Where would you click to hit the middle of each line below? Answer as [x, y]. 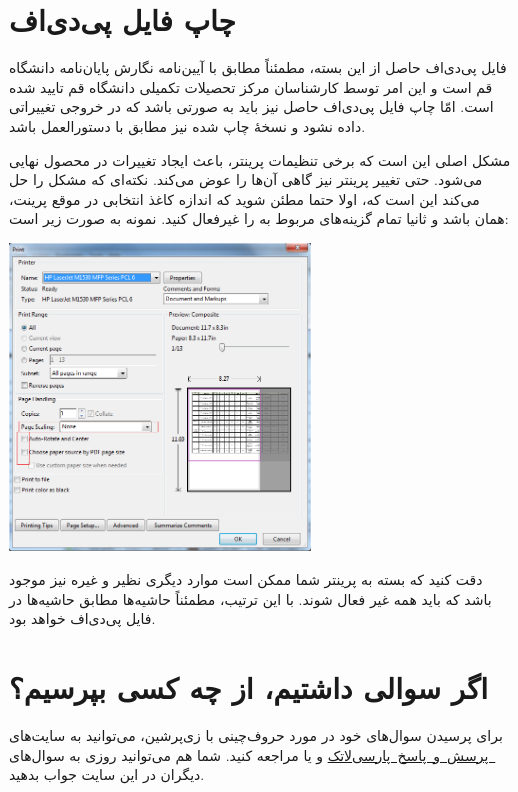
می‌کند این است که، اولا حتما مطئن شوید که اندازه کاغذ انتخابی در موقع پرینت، [244, 198]
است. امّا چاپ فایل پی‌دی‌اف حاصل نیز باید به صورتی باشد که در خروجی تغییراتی [251, 106]
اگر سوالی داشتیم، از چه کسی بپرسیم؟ [249, 686]
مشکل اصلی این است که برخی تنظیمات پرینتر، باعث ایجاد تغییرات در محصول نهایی [260, 159]
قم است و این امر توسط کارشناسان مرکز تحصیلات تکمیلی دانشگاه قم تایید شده [251, 86]
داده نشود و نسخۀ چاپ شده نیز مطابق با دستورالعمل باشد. [187, 125]
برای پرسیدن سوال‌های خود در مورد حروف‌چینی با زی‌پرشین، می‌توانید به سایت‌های [256, 734]
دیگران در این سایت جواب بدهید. [107, 774]
